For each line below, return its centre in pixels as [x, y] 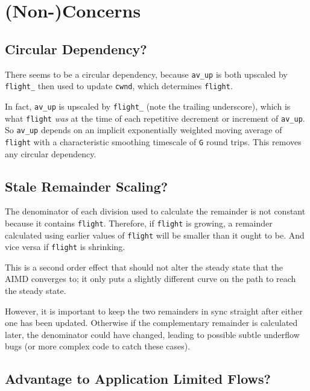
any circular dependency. [51, 153]
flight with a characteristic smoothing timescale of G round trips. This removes [153, 141]
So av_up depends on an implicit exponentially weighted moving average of [144, 130]
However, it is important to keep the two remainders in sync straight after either [154, 311]
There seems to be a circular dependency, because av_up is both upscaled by [146, 74]
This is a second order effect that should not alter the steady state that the [144, 267]
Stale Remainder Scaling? [87, 186]
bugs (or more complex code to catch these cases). [98, 346]
